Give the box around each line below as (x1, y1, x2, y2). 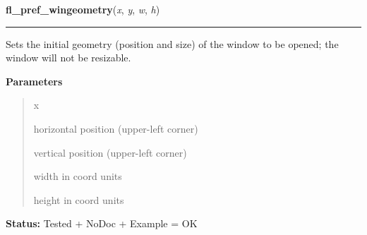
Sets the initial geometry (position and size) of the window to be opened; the (6, 36, 339, 51)
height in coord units (33, 192, 124, 207)
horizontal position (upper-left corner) (33, 121, 198, 135)
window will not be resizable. (6, 50, 131, 65)
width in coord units (33, 169, 122, 183)
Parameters (6, 73, 63, 88)
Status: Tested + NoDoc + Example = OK (6, 216, 198, 231)
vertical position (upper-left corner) (33, 145, 187, 159)
